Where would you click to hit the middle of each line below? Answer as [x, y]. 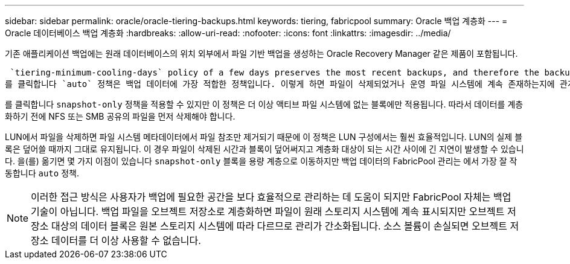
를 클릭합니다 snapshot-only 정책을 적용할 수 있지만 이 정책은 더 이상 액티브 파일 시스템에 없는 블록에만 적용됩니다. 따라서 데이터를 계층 [264, 104]
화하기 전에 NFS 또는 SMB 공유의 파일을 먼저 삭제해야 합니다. [120, 116]
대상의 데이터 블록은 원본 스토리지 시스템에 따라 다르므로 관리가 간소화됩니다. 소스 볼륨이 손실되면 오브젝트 [279, 226]
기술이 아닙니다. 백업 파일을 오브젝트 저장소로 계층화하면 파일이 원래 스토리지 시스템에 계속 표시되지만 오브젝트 [268, 211]
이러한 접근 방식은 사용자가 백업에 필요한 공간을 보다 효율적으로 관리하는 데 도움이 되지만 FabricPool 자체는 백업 [271, 197]
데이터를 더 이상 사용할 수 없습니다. [126, 240]
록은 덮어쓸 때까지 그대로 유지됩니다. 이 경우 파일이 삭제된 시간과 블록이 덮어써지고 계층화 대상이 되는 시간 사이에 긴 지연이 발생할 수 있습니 [264, 149]
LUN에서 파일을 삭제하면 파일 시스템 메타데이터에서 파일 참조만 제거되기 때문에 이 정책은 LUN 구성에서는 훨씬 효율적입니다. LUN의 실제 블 [264, 137]
